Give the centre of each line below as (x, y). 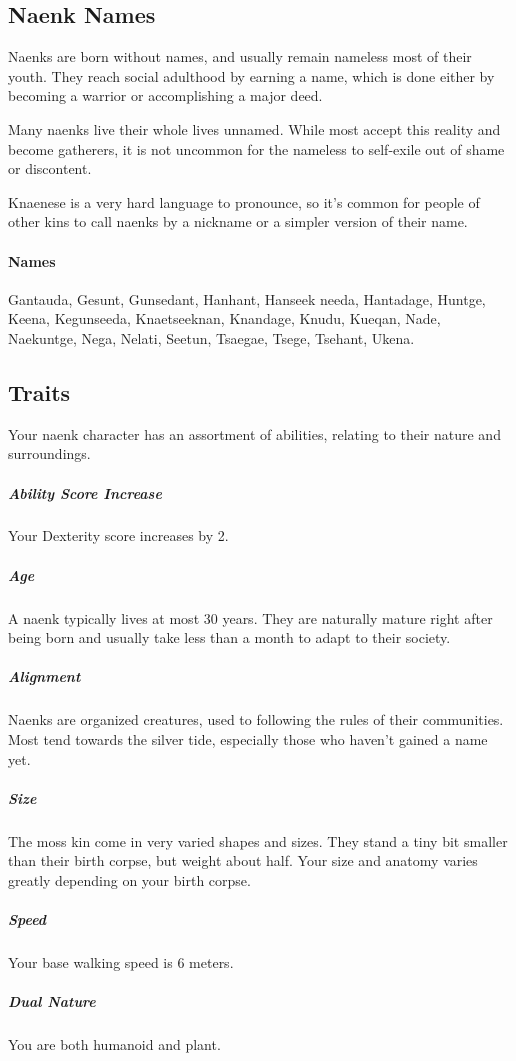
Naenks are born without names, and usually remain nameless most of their (240, 56)
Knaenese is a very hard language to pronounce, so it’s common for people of (244, 201)
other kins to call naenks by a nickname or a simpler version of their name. (238, 221)
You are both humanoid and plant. (114, 1044)
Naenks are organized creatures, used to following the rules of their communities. (256, 719)
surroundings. (49, 453)
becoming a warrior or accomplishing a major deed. (165, 95)
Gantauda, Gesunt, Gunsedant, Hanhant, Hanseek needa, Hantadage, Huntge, (247, 298)
